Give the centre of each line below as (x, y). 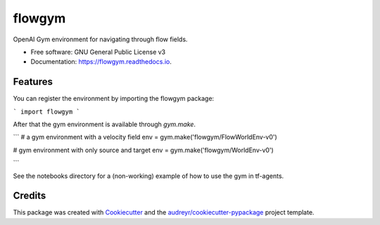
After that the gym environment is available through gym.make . (104, 124)
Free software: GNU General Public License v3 (98, 52)
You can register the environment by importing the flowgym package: (114, 99)
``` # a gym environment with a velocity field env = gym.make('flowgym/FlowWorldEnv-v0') (145, 137)
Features (33, 82)
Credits (30, 196)
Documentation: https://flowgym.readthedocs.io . (101, 62)
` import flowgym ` (46, 111)
